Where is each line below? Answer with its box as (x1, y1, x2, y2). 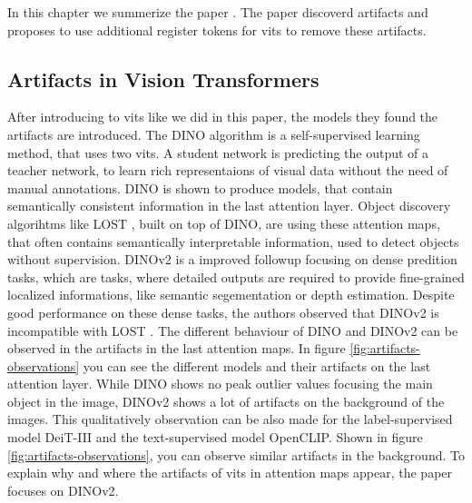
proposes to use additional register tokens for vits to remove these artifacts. (7, 20, 427, 39)
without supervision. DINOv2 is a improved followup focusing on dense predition (7, 250, 457, 269)
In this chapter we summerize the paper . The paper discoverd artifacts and (7, 3, 428, 21)
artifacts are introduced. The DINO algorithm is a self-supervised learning (7, 124, 420, 143)
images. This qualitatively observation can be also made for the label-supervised (7, 409, 453, 429)
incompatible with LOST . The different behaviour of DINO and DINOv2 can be (7, 321, 458, 340)
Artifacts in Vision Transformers (7, 64, 320, 93)
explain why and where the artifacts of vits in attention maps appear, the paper (7, 463, 453, 482)
